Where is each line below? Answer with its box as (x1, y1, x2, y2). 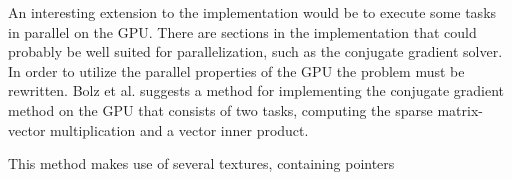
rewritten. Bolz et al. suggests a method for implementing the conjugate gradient (8, 80, 505, 101)
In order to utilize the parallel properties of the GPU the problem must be (8, 60, 465, 81)
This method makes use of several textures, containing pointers (8, 153, 395, 174)
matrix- (437, 99, 483, 120)
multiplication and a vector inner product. (50, 119, 309, 140)
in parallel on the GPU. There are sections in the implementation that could (8, 21, 477, 42)
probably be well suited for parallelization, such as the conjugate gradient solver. (8, 41, 503, 62)
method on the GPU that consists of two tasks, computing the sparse (8, 99, 433, 120)
